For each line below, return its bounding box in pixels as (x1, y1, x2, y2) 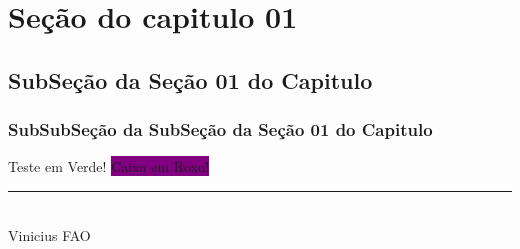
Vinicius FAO (8, 224, 91, 245)
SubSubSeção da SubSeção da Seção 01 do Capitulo (8, 117, 433, 142)
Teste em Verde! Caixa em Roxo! (8, 156, 209, 177)
